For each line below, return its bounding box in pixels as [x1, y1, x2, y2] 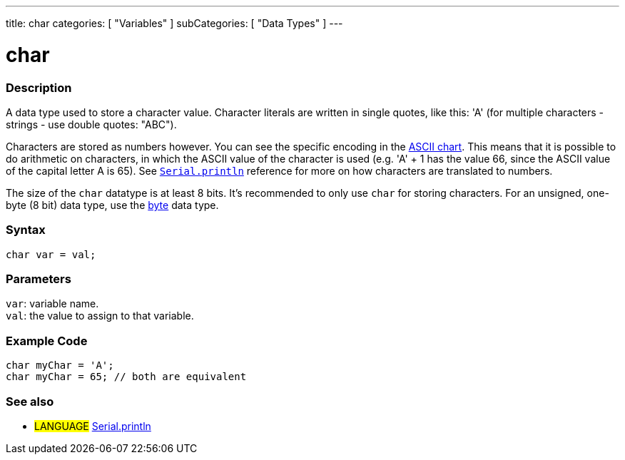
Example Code [6, 333, 88, 348]
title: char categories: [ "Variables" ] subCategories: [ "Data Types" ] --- [6, 17, 343, 29]
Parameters [6, 272, 71, 286]
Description [6, 80, 72, 95]
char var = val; [6, 248, 96, 260]
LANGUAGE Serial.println [34, 419, 151, 432]
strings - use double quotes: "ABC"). [6, 118, 177, 131]
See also [6, 394, 54, 409]
